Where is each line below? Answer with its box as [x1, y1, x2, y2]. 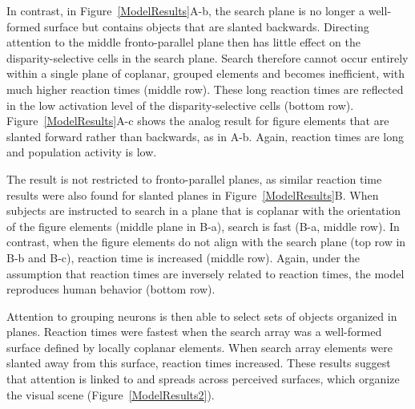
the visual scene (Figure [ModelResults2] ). [6, 386, 215, 403]
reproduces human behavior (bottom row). [6, 281, 216, 298]
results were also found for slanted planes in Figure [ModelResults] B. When [6, 186, 379, 203]
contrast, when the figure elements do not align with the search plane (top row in [6, 233, 406, 250]
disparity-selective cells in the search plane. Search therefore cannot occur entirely [6, 49, 409, 66]
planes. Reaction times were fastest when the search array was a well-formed [6, 323, 382, 340]
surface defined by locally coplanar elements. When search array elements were [6, 338, 393, 355]
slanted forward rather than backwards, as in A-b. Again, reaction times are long [6, 128, 405, 144]
